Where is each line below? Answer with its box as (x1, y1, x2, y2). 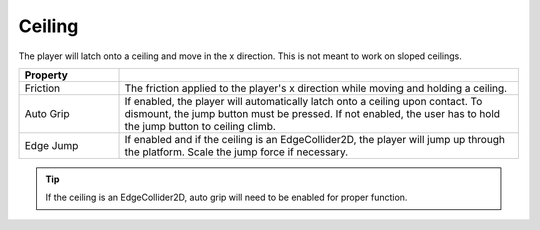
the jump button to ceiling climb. (124, 119, 277, 133)
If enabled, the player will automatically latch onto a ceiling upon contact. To (124, 94, 483, 108)
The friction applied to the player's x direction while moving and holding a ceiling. (124, 81, 508, 95)
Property (24, 68, 69, 82)
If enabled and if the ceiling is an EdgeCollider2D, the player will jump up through (124, 132, 505, 146)
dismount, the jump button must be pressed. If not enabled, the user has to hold (124, 106, 500, 120)
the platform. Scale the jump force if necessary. (124, 145, 349, 159)
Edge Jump (24, 138, 79, 152)
